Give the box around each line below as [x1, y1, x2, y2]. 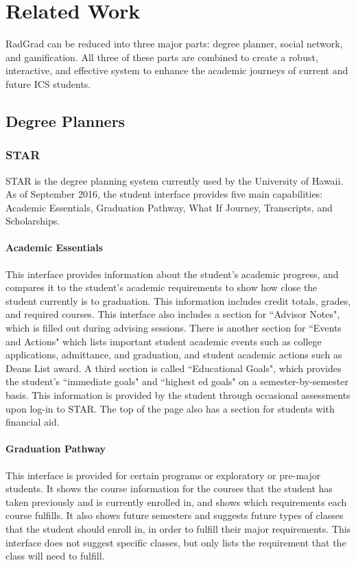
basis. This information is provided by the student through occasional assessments [5, 388, 351, 402]
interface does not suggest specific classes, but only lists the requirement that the [5, 535, 346, 549]
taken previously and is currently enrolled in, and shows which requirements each [5, 494, 347, 509]
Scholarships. [5, 214, 60, 228]
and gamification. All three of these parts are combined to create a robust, [5, 49, 318, 64]
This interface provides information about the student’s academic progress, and [5, 266, 339, 281]
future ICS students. [5, 76, 91, 91]
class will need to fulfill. [5, 549, 105, 563]
